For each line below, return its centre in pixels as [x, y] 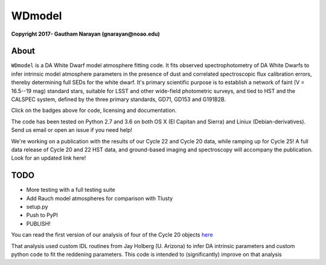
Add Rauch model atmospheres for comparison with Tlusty [100, 198]
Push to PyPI [42, 215]
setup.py [37, 207]
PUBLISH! [38, 223]
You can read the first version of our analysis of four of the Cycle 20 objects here [112, 235]
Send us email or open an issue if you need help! [72, 130]
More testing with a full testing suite [71, 190]
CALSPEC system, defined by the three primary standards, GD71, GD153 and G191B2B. [119, 99]
